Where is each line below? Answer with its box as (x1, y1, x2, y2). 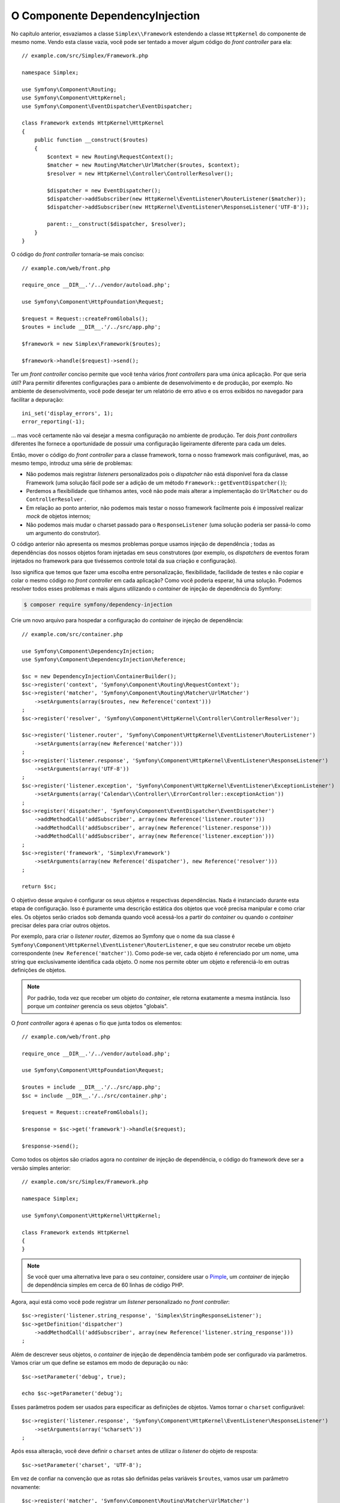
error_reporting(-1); (22, 418, 85, 425)
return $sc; (22, 883, 57, 890)
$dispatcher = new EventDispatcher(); (47, 187, 161, 194)
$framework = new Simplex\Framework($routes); (22, 340, 161, 347)
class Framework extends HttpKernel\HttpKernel (22, 120, 164, 126)
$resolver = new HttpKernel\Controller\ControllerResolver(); (47, 170, 234, 177)
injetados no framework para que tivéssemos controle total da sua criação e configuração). (11, 557, 237, 565)
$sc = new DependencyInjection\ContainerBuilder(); (22, 673, 177, 679)
